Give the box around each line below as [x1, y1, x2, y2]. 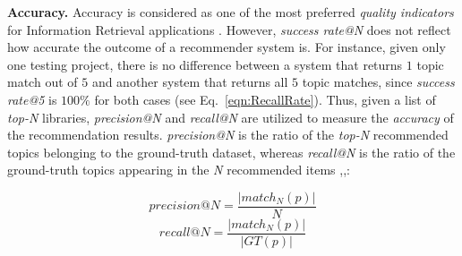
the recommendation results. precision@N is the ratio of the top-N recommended [7, 125, 449, 144]
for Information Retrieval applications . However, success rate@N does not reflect [7, 20, 451, 38]
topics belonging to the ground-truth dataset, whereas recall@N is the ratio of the [7, 142, 456, 161]
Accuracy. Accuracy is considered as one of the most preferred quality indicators [7, 3, 454, 21]
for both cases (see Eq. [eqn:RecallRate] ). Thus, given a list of [94, 90, 436, 108]
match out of [7, 73, 78, 91]
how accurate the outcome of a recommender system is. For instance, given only [7, 38, 446, 56]
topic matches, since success [302, 73, 455, 91]
